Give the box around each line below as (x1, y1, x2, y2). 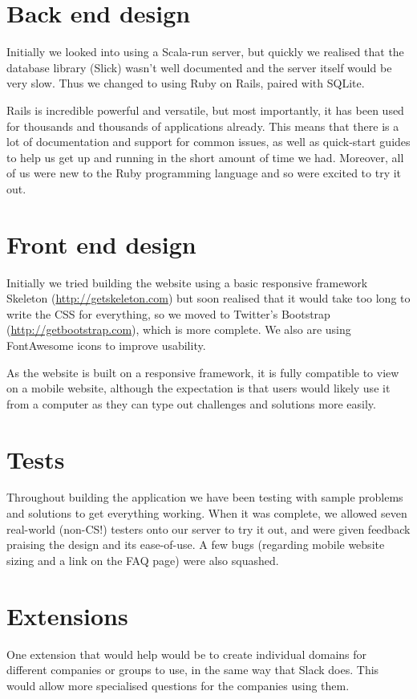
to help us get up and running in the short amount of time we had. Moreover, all (6, 148, 404, 165)
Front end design (6, 227, 196, 260)
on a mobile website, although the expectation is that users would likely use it (6, 380, 391, 396)
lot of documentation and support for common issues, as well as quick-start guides (6, 133, 411, 150)
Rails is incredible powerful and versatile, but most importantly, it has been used (6, 101, 404, 118)
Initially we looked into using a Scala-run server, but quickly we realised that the (6, 43, 404, 60)
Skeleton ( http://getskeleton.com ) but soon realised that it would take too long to (6, 290, 411, 307)
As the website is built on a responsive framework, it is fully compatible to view (6, 364, 399, 380)
